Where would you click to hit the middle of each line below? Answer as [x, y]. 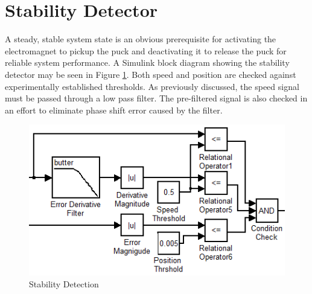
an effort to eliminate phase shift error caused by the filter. [114, 110]
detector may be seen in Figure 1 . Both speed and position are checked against [151, 74]
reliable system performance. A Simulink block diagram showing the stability [147, 62]
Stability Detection [64, 284]
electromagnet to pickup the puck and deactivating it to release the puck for [146, 50]
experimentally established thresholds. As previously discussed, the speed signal [152, 86]
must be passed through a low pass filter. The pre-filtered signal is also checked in [156, 98]
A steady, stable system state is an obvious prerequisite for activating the [141, 39]
